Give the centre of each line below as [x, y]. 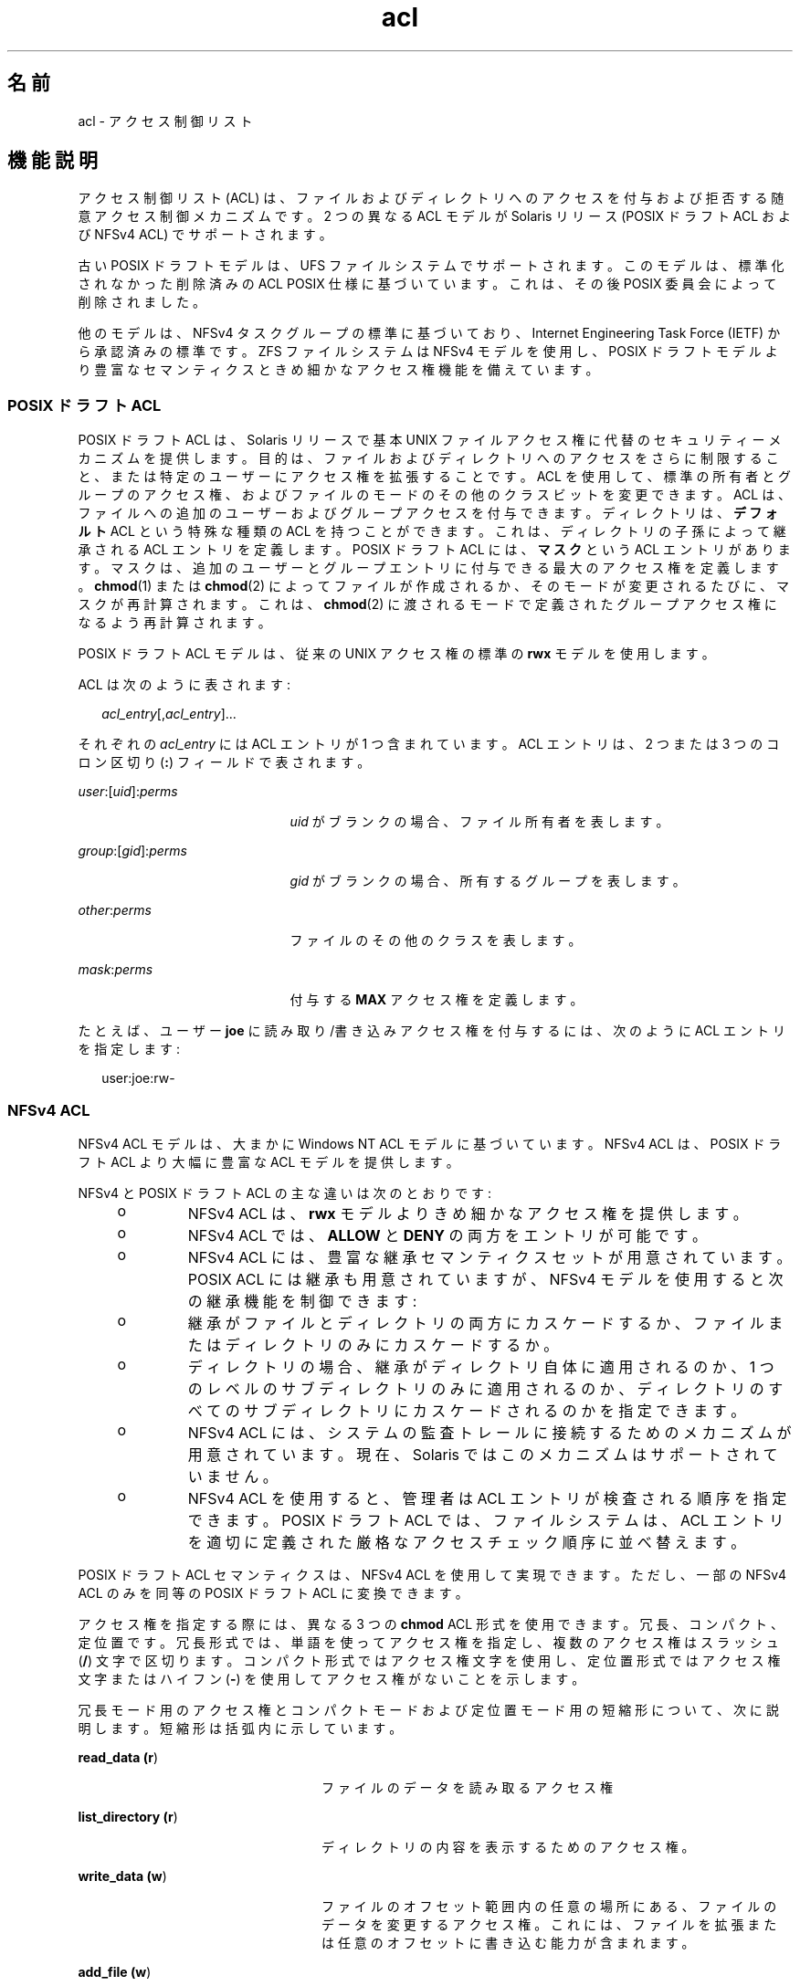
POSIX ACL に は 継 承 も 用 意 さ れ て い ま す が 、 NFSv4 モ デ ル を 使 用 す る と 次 [485, 1279]
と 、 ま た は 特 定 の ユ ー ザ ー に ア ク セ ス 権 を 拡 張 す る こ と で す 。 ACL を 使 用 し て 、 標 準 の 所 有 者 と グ [435, 477]
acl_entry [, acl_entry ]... [169, 714]
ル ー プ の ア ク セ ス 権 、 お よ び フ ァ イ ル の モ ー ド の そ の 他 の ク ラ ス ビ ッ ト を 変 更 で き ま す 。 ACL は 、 [435, 495]
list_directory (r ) [128, 1816]
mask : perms [116, 970]
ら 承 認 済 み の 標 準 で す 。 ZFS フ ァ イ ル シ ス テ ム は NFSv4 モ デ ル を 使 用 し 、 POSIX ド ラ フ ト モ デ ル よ [428, 352]
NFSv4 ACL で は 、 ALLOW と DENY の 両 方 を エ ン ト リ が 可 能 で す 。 [447, 1235]
